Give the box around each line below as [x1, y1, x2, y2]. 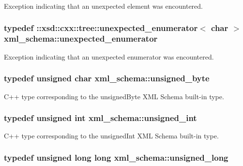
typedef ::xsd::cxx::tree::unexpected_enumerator [4, 21, 198, 33]
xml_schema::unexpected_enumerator [4, 32, 158, 45]
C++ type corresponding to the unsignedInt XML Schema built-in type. [4, 131, 219, 141]
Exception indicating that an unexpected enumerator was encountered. [4, 51, 214, 61]
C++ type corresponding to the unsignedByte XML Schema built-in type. [4, 91, 224, 101]
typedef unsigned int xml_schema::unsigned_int [4, 112, 197, 124]
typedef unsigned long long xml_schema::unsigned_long [4, 151, 228, 163]
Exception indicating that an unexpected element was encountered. [4, 1, 203, 11]
